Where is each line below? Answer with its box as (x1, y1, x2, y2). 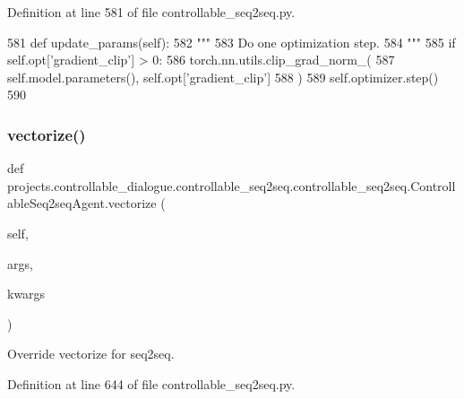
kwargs (7, 284, 46, 303)
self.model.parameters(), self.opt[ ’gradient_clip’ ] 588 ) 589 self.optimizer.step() (7, 67, 439, 86)
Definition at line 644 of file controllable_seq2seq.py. (7, 374, 296, 393)
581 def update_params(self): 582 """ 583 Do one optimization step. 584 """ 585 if (7, 32, 456, 51)
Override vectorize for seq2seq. (7, 344, 175, 363)
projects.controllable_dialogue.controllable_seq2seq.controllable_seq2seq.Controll (7, 176, 456, 195)
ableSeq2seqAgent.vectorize (7, 194, 157, 213)
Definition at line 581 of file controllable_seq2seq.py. (7, 3, 296, 21)
